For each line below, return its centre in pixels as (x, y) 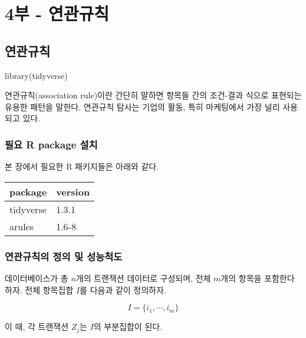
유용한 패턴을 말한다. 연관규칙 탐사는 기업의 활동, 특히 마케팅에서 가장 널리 (142, 106)
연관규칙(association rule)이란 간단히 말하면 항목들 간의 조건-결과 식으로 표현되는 (153, 95)
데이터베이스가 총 (37, 278)
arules (22, 226)
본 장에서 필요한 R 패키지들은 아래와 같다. (82, 166)
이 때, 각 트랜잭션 (37, 327)
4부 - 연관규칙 (57, 13)
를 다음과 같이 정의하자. (123, 289)
